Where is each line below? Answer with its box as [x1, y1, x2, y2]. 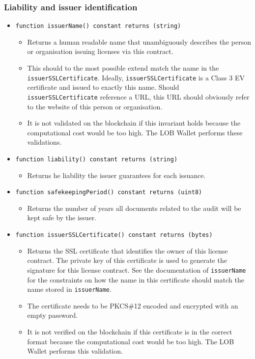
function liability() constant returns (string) [15, 155, 178, 163]
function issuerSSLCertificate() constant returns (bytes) [15, 231, 213, 239]
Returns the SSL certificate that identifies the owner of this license [27, 245, 228, 256]
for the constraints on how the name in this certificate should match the [27, 274, 244, 284]
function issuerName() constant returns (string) [15, 23, 181, 30]
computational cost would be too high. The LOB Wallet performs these [27, 127, 243, 137]
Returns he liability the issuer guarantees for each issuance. [27, 170, 206, 180]
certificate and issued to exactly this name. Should [27, 82, 179, 92]
